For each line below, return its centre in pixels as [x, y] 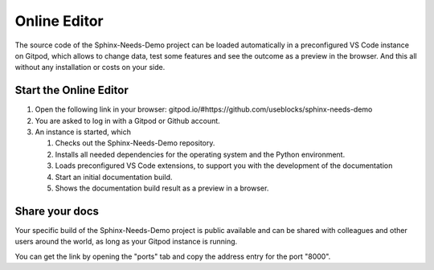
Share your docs [57, 211]
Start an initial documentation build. [114, 177]
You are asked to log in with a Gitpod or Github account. [127, 121]
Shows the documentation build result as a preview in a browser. [162, 188]
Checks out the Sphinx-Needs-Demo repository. [135, 143]
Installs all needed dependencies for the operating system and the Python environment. [200, 154]
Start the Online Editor [72, 90]
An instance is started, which [83, 132]
